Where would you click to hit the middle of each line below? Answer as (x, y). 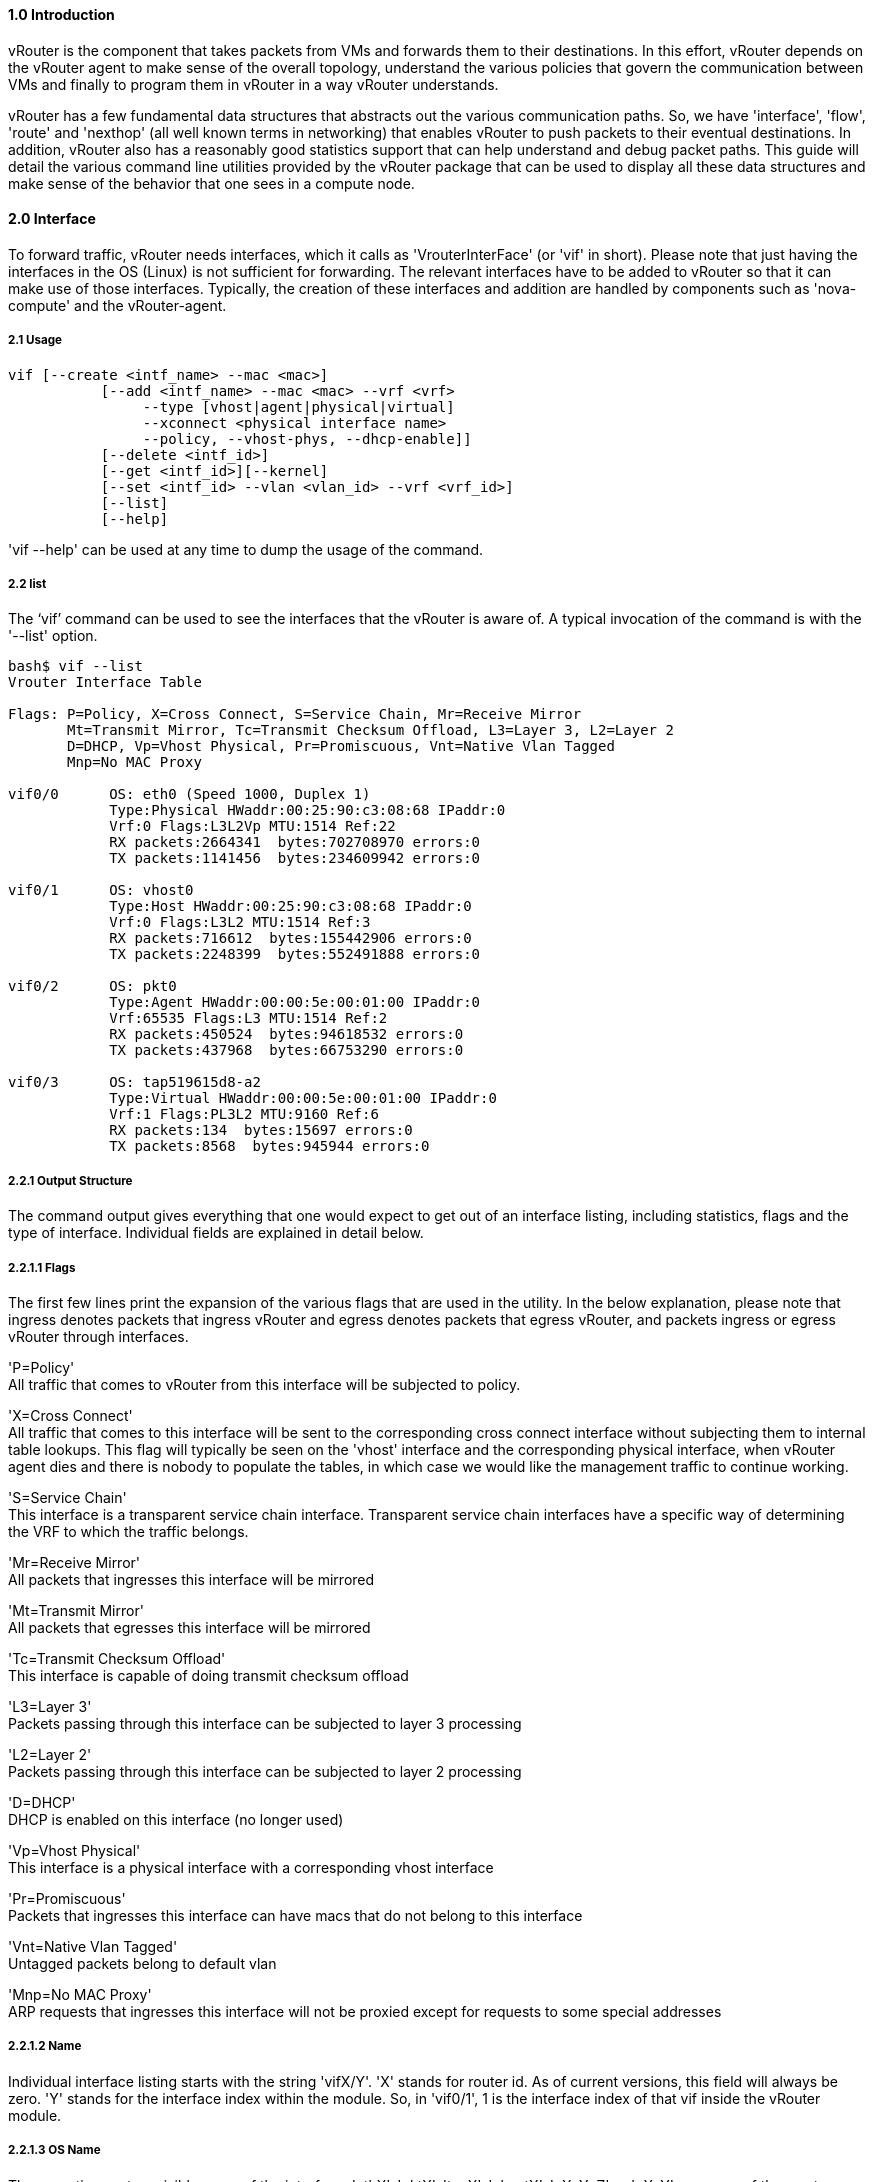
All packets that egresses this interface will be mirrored (189, 1627)
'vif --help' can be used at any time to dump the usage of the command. (246, 549)
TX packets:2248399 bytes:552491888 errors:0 (295, 954)
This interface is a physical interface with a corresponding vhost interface (251, 1867)
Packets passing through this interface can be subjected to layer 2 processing (265, 1771)
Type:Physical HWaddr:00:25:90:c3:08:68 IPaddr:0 (307, 810)
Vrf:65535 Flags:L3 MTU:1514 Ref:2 (248, 1018)
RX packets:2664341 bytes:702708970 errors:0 (295, 842)
